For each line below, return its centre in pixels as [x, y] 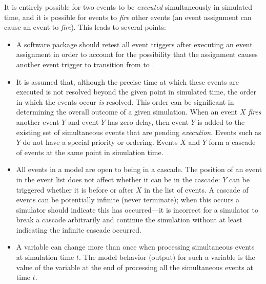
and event [83, 121]
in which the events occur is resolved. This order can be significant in [125, 101]
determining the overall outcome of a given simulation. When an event [127, 112]
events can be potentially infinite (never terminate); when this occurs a [128, 200]
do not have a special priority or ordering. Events [100, 142]
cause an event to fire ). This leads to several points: [85, 27]
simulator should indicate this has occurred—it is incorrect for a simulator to [137, 209]
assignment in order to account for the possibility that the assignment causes [137, 54]
